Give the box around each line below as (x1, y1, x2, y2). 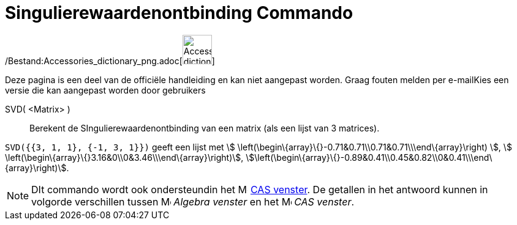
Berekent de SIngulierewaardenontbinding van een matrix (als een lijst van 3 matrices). (29, 122, 380, 133)
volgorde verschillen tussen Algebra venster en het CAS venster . (31, 195, 355, 208)
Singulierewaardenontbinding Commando (5, 2, 353, 23)
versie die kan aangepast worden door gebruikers (5, 84, 206, 95)
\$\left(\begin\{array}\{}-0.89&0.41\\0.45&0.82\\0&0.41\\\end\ (246, 152, 492, 163)
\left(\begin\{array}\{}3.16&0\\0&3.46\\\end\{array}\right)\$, (5, 152, 244, 163)
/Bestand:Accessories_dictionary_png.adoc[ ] (5, 55, 215, 66)
